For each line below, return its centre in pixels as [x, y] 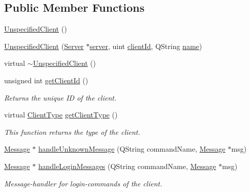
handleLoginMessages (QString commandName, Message [127, 166]
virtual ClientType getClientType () [61, 115]
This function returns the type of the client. [72, 131]
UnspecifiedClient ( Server [44, 46]
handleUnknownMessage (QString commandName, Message [132, 149]
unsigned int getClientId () [46, 80]
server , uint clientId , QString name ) [146, 46]
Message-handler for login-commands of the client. [83, 183]
